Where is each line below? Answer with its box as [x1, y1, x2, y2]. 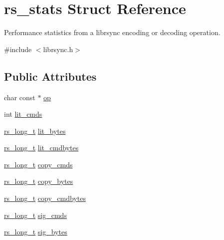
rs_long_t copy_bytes [4, 176, 73, 186]
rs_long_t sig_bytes [4, 226, 67, 237]
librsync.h [43, 44, 73, 54]
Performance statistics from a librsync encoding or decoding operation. [4, 27, 221, 38]
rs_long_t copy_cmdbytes [4, 193, 86, 203]
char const [4, 92, 35, 102]
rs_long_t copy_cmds [4, 159, 73, 169]
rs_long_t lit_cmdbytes [4, 142, 79, 153]
